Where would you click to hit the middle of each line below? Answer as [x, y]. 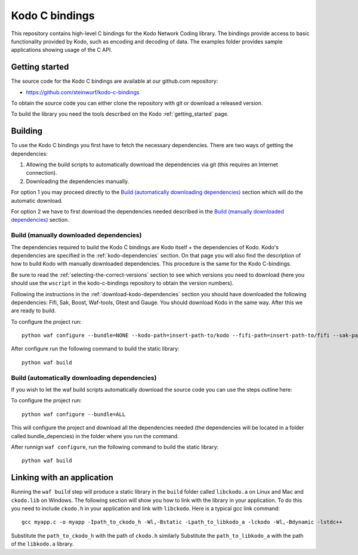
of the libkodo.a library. [42, 544]
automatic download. [37, 200]
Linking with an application [62, 478]
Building [27, 131]
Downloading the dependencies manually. [78, 181]
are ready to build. [33, 311]
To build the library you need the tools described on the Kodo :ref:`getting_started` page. [120, 114]
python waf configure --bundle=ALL [74, 414]
